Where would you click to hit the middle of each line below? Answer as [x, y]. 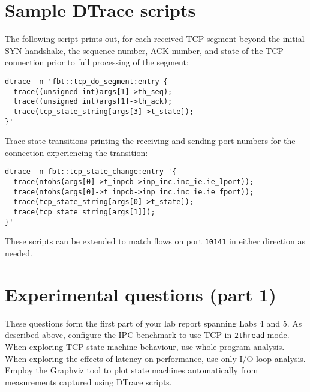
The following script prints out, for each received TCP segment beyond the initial [155, 39]
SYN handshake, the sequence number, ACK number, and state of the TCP [144, 50]
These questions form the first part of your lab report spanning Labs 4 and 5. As [154, 323]
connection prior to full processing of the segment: [97, 62]
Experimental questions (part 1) [141, 294]
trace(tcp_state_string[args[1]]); [84, 212]
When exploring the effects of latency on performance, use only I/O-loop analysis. [155, 358]
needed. [19, 252]
